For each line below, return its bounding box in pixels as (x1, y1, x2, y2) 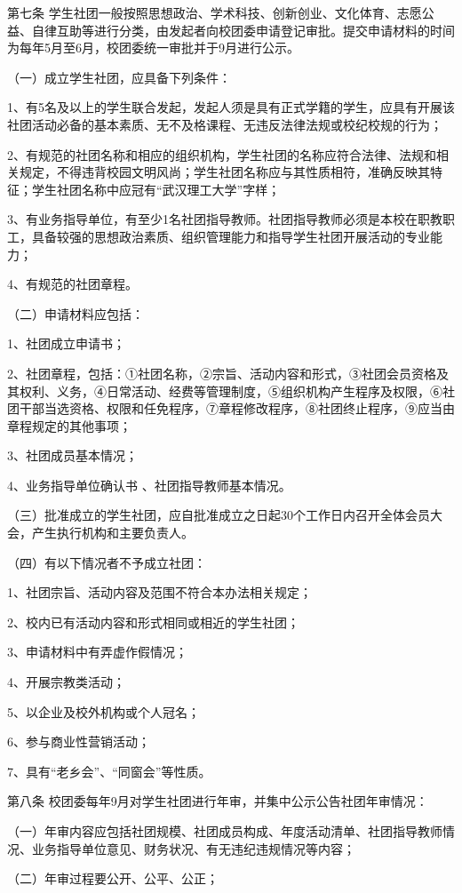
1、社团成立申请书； (7, 334, 125, 353)
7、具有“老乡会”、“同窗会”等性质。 (7, 761, 211, 780)
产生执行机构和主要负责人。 (31, 523, 194, 542)
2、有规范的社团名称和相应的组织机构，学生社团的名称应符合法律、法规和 (7, 145, 436, 163)
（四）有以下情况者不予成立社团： (7, 553, 206, 571)
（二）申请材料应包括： (7, 304, 144, 323)
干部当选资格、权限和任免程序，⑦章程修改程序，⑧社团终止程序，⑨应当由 (19, 399, 455, 418)
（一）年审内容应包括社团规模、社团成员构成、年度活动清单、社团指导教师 (7, 822, 442, 840)
